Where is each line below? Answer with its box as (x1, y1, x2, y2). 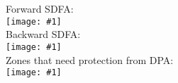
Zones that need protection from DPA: (6, 52, 174, 67)
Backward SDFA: (6, 27, 81, 41)
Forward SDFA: (6, 1, 74, 15)
